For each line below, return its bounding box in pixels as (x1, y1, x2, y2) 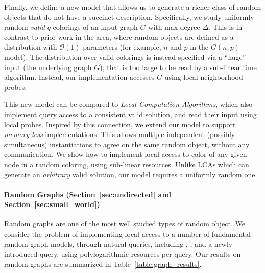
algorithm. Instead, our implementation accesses (4, 72, 155, 82)
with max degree (148, 21, 200, 32)
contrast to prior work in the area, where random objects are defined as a (4, 31, 234, 42)
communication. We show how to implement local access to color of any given (4, 149, 247, 160)
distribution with (4, 41, 57, 52)
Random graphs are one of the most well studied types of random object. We (4, 218, 245, 229)
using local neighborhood (164, 72, 243, 82)
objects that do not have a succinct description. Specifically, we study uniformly (4, 11, 254, 22)
